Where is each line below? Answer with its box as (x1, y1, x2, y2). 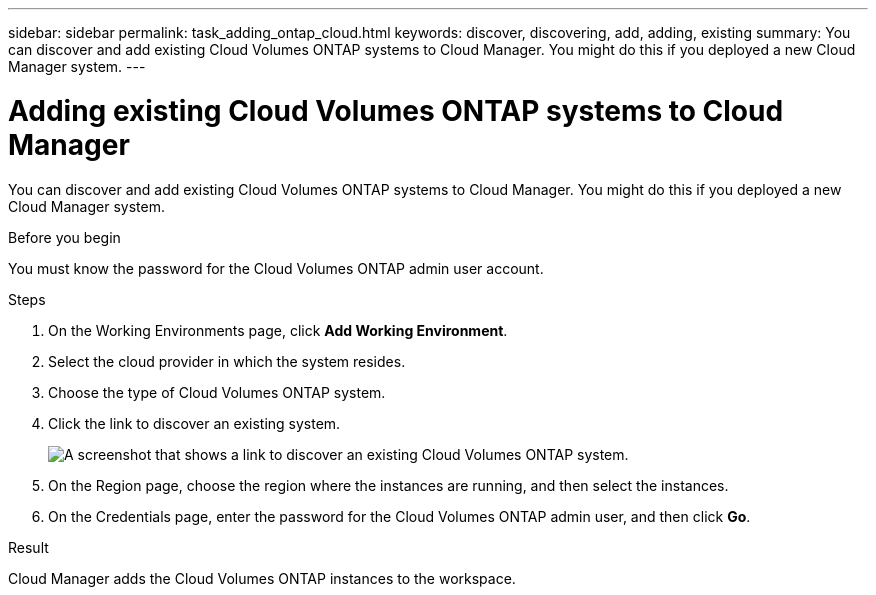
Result (8, 538, 49, 556)
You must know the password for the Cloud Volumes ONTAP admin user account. (8, 259, 544, 277)
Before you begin (8, 228, 121, 246)
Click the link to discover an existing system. (48, 414, 341, 432)
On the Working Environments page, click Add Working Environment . (48, 321, 508, 339)
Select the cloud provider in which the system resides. (48, 352, 406, 370)
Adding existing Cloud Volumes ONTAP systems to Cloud (8, 93, 784, 128)
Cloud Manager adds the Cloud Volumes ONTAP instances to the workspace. (8, 569, 516, 587)
